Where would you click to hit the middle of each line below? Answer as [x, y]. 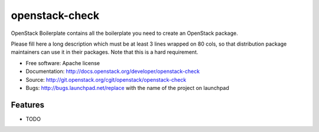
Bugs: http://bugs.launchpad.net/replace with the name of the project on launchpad [128, 88]
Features [27, 104]
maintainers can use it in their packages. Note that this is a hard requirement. [105, 52]
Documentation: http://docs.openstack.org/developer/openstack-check [113, 72]
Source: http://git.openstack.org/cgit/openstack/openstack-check [106, 79]
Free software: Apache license [63, 63]
